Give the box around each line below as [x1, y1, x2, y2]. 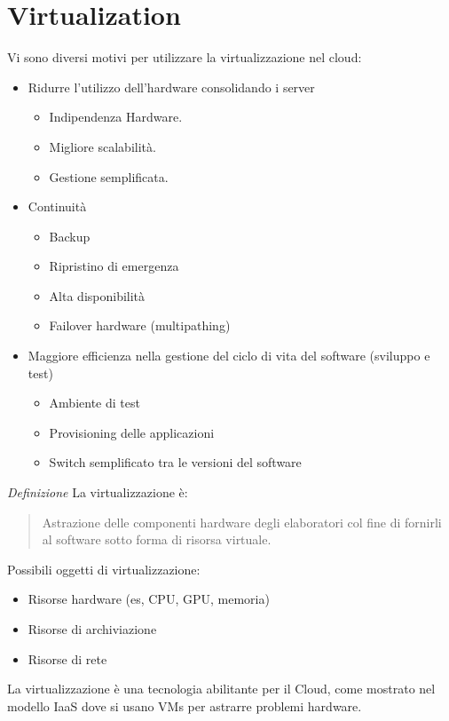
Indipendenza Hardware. [49, 107, 183, 126]
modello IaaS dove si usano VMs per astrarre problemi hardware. [7, 696, 362, 715]
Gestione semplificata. [49, 167, 169, 186]
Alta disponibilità [49, 286, 146, 305]
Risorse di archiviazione [28, 620, 157, 638]
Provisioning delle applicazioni [49, 423, 215, 441]
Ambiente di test [49, 393, 140, 412]
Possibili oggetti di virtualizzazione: [7, 559, 201, 578]
